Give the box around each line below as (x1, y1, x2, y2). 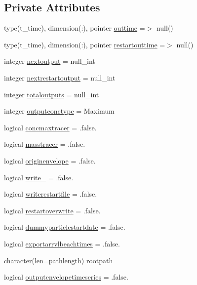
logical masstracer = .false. (4, 139, 85, 149)
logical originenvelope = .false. (4, 155, 96, 165)
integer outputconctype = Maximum (4, 106, 115, 116)
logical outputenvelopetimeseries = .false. (4, 272, 128, 282)
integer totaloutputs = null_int (4, 89, 99, 99)
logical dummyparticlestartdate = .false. (4, 222, 125, 232)
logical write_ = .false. (4, 172, 74, 182)
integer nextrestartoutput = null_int (4, 72, 116, 82)
